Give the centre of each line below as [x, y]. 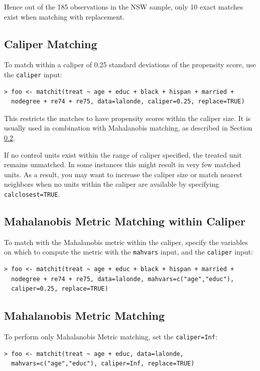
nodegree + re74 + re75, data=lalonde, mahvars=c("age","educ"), [123, 279]
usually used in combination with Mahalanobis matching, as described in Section [128, 128]
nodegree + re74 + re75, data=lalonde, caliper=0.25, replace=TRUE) [128, 102]
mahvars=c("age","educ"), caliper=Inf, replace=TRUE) [103, 364]
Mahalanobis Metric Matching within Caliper [125, 221]
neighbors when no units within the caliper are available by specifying [112, 184]
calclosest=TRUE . [32, 194]
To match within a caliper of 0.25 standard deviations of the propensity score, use [130, 65]
